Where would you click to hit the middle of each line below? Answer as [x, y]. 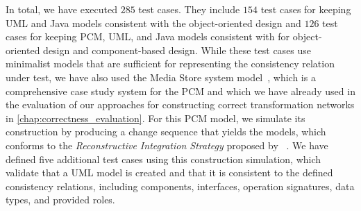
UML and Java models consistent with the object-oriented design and [153, 23]
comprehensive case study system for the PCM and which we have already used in [180, 91]
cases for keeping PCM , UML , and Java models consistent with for [148, 36]
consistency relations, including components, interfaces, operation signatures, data [180, 186]
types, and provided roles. [60, 200]
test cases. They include [189, 9]
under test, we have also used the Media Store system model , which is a [161, 77]
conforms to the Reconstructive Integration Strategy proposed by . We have [167, 145]
